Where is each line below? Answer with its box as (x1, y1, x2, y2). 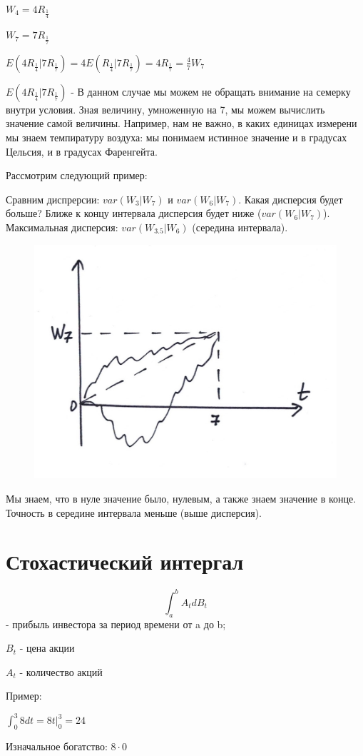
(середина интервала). (192, 220, 288, 234)
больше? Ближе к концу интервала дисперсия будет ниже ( (6, 206, 262, 221)
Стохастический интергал (6, 547, 244, 576)
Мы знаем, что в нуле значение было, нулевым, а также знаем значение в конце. (6, 490, 357, 505)
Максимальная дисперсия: (6, 220, 118, 234)
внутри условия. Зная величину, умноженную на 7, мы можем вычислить (6, 101, 325, 116)
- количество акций (19, 664, 103, 679)
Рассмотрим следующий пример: (6, 168, 148, 183)
